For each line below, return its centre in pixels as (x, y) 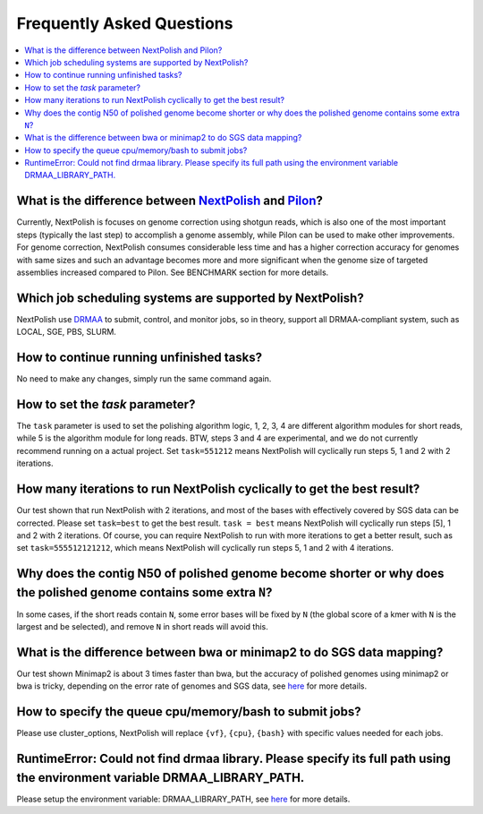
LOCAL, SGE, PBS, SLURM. (66, 332)
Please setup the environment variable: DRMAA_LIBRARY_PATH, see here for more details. (183, 799)
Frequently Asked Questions (125, 23)
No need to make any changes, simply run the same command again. (144, 379)
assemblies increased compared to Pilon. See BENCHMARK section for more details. (173, 272)
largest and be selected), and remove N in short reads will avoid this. (142, 627)
